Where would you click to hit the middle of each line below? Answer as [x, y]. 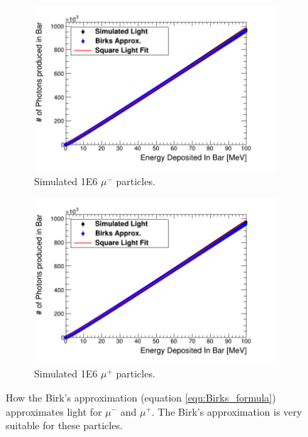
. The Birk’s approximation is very [227, 411]
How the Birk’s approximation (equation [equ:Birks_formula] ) [141, 397]
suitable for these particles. [64, 425]
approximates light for [54, 411]
